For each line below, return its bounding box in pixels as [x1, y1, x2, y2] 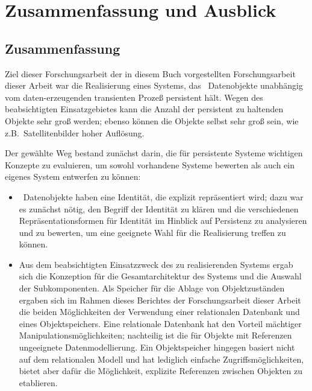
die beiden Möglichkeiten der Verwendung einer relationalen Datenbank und [19, 305, 300, 318]
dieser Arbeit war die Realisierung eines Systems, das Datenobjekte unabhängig [5, 79, 303, 92]
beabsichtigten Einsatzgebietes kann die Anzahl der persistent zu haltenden [5, 103, 284, 115]
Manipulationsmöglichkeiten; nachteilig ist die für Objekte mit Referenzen [19, 329, 292, 342]
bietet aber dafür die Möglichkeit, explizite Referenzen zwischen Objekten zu [19, 364, 302, 377]
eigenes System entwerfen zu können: [5, 170, 141, 183]
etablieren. [19, 376, 58, 389]
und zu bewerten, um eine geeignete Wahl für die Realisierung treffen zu [19, 226, 286, 238]
